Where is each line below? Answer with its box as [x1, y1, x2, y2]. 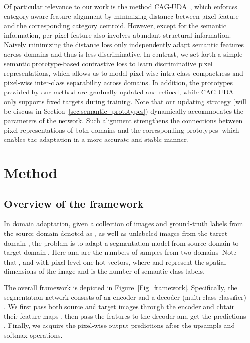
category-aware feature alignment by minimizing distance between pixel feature [4, 11, 239, 21]
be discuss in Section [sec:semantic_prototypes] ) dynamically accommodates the [4, 106, 244, 116]
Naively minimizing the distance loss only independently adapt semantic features [4, 39, 244, 49]
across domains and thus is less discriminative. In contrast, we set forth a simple [4, 48, 243, 59]
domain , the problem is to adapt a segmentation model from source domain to [4, 237, 239, 248]
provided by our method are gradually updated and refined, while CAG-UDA [4, 87, 234, 97]
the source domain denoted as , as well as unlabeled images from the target [4, 228, 228, 238]
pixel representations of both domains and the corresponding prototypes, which [4, 125, 239, 135]
